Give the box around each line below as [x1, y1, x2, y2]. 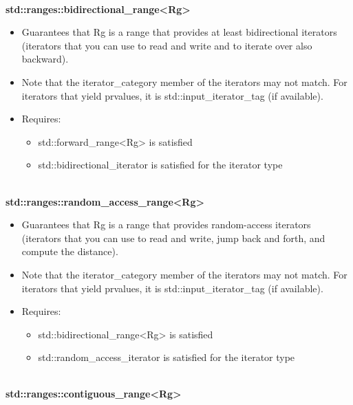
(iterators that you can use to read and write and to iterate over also [21, 38, 312, 52]
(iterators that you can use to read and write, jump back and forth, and [21, 230, 325, 245]
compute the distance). [21, 244, 118, 259]
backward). [21, 52, 69, 66]
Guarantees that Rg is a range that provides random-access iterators [21, 217, 311, 232]
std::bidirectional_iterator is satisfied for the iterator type [38, 157, 283, 172]
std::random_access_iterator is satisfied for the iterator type [38, 350, 295, 364]
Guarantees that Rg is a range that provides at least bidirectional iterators [21, 25, 337, 39]
